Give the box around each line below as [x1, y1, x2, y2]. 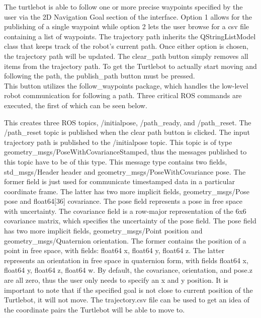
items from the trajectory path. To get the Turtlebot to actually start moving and [4, 60, 257, 71]
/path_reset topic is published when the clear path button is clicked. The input [4, 127, 250, 137]
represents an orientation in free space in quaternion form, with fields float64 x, [4, 255, 248, 265]
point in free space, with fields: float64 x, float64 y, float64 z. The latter [4, 245, 225, 256]
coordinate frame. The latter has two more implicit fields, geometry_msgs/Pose [4, 186, 249, 196]
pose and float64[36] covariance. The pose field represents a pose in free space [4, 196, 242, 206]
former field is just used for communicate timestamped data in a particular [4, 176, 235, 187]
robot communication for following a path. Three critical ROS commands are [4, 90, 242, 101]
